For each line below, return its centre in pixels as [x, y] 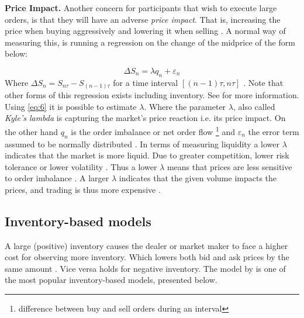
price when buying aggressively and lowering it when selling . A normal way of [145, 31]
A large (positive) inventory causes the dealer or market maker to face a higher [146, 245]
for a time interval [146, 82]
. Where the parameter [185, 106]
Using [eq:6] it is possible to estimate [71, 106]
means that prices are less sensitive [229, 166]
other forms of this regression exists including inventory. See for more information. [152, 95]
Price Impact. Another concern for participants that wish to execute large [141, 8]
